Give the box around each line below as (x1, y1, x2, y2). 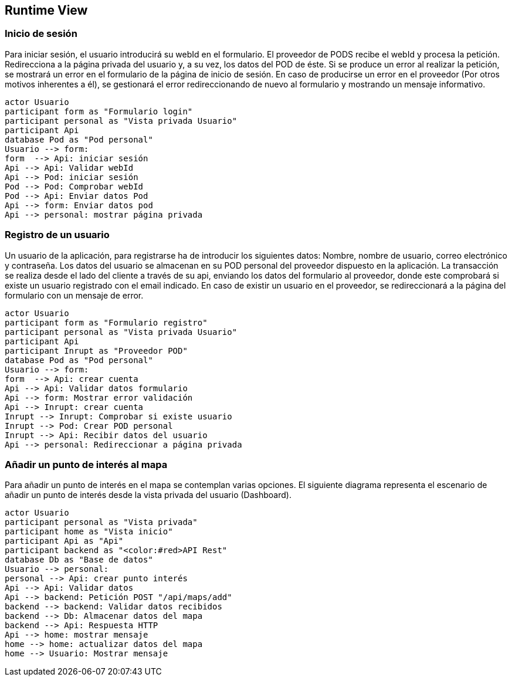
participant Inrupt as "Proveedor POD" (5, 345, 188, 355)
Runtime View (5, 3, 88, 18)
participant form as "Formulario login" (5, 106, 193, 116)
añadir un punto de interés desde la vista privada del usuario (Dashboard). (5, 490, 291, 500)
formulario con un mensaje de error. (5, 290, 144, 300)
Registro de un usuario (5, 229, 110, 241)
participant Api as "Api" (5, 536, 124, 546)
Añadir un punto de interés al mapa (5, 458, 168, 470)
